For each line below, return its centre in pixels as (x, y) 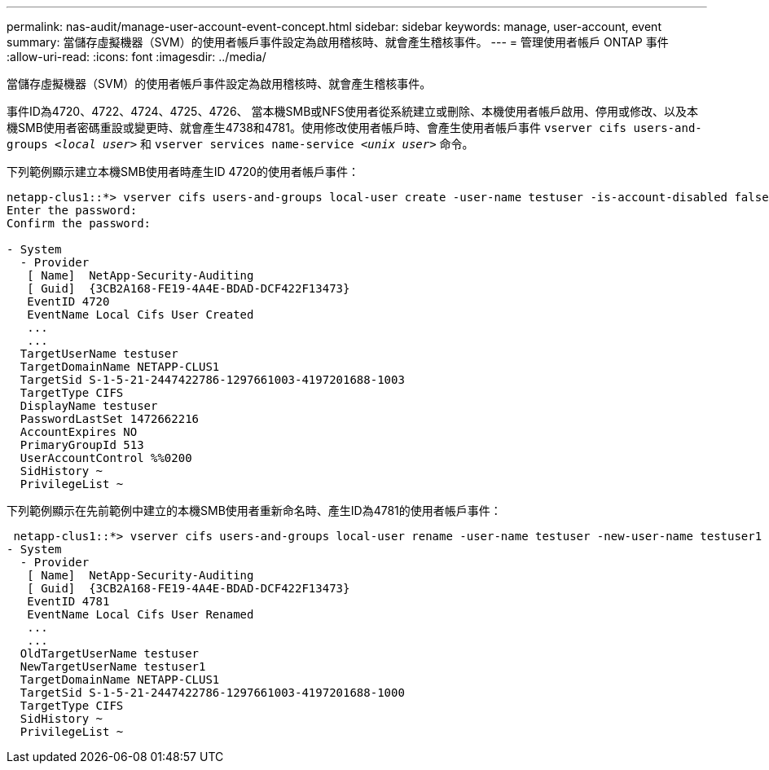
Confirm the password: (79, 223)
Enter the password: (72, 210)
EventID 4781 (68, 601)
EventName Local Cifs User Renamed (141, 614)
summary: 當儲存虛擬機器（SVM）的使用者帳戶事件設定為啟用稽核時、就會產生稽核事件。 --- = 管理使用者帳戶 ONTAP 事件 (338, 42)
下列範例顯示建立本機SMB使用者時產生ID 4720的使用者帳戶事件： (183, 172)
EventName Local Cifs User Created (141, 315)
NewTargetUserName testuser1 (113, 667)
